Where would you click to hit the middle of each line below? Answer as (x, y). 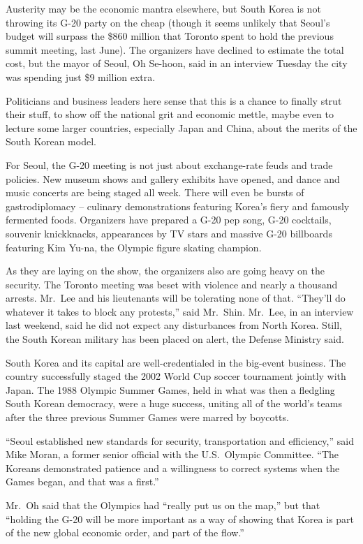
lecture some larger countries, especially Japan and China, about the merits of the (181, 127)
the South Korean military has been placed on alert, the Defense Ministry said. (175, 339)
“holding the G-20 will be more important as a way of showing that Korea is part (180, 519)
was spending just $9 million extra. (81, 76)
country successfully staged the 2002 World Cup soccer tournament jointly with (176, 376)
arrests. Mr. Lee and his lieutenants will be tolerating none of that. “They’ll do (176, 298)
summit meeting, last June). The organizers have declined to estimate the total (175, 49)
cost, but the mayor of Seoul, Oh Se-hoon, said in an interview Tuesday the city (177, 63)
